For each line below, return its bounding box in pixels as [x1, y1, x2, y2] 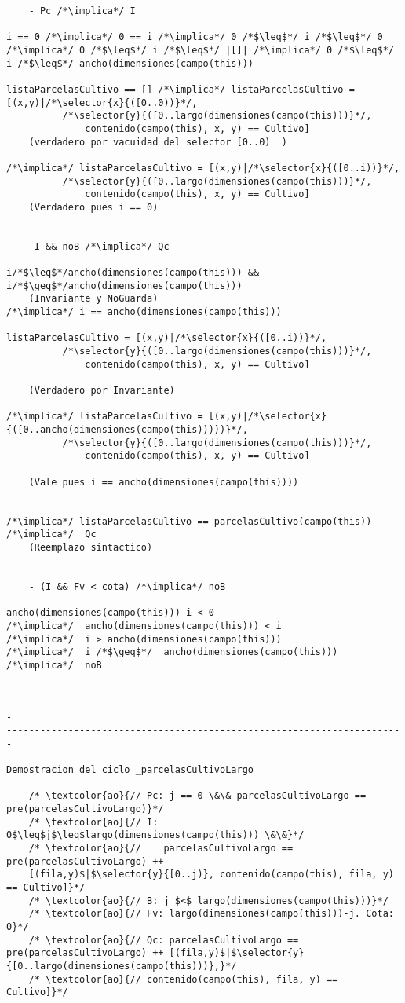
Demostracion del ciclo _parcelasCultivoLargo [6, 764, 254, 776]
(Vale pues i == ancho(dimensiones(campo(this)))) [28, 476, 299, 488]
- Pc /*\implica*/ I [28, 5, 136, 16]
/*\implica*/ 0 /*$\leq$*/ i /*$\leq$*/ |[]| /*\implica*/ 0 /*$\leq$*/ [6, 44, 394, 56]
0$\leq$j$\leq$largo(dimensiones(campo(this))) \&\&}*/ [6, 829, 305, 841]
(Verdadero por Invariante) [28, 385, 175, 397]
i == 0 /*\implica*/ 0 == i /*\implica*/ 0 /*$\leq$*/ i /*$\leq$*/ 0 [6, 31, 383, 43]
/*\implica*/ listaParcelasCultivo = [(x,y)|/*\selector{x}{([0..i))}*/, [6, 162, 400, 174]
